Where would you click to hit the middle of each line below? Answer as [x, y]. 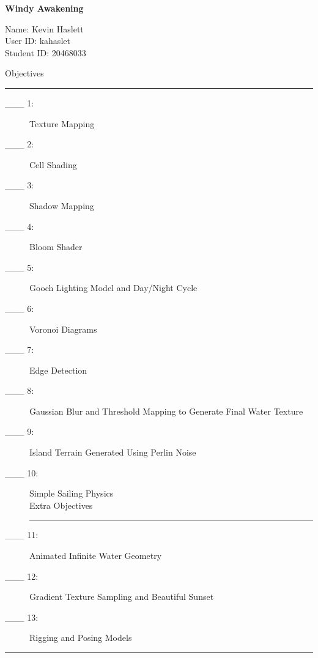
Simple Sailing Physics [72, 493]
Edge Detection [58, 370]
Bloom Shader [56, 247]
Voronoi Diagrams [63, 329]
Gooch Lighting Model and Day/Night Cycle [113, 288]
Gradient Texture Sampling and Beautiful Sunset [122, 597]
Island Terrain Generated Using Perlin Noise [113, 452]
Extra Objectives [61, 505]
